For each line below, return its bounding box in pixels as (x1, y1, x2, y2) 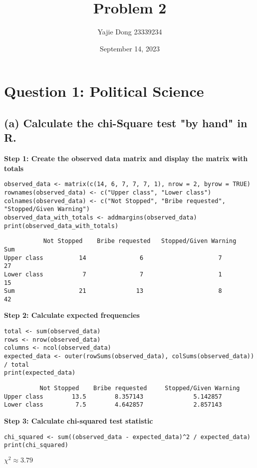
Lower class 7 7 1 (4, 270, 222, 278)
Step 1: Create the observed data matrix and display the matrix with (4, 153, 248, 164)
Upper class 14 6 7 (4, 254, 222, 261)
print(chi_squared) (4, 442, 68, 449)
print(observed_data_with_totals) (4, 222, 119, 230)
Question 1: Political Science (4, 81, 204, 101)
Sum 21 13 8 (4, 287, 222, 295)
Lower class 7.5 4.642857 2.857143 (4, 401, 222, 409)
